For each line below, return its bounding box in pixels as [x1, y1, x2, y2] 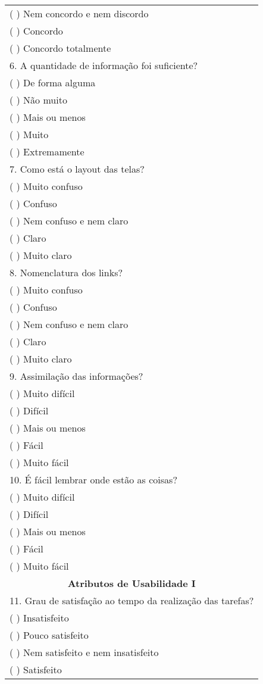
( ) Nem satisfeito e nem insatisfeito [10, 645, 159, 659]
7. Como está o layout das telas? [10, 162, 145, 176]
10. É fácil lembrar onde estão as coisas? [10, 473, 177, 486]
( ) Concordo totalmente [10, 41, 111, 55]
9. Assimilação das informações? [10, 369, 143, 383]
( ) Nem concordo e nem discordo [10, 7, 149, 20]
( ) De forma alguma [10, 76, 96, 89]
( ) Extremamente [10, 145, 84, 158]
